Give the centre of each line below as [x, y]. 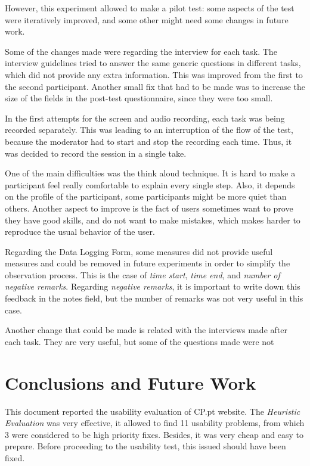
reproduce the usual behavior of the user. [80, 232]
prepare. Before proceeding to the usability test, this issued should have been [145, 446]
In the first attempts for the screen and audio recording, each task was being [145, 118]
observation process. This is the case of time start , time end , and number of [142, 274]
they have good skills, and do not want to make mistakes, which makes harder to [153, 220]
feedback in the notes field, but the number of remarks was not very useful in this [154, 298]
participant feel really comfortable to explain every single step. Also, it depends [150, 184]
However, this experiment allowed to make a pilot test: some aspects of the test [150, 8]
